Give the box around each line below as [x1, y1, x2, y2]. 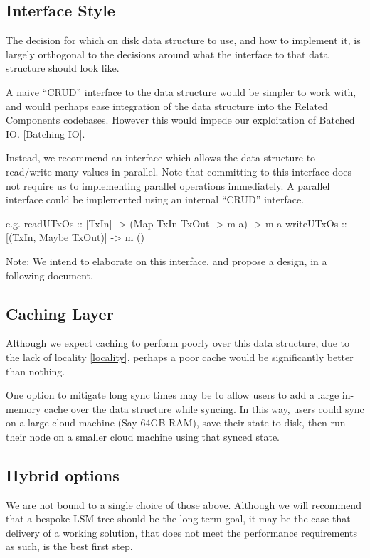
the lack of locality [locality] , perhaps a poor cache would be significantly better [6, 349, 354, 364]
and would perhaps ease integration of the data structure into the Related [6, 98, 328, 113]
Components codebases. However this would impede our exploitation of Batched [6, 112, 355, 127]
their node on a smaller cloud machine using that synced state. [6, 429, 280, 444]
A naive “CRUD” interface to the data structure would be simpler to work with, [6, 84, 356, 99]
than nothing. [6, 363, 65, 378]
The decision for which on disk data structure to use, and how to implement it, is [6, 33, 361, 48]
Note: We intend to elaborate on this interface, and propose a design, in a [6, 253, 327, 268]
